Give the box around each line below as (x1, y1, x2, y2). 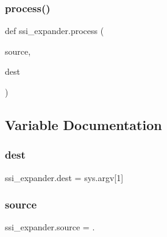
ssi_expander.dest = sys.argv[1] (5, 171, 124, 184)
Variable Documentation (5, 115, 162, 134)
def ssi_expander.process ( (5, 24, 104, 37)
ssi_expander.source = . (5, 221, 95, 233)
